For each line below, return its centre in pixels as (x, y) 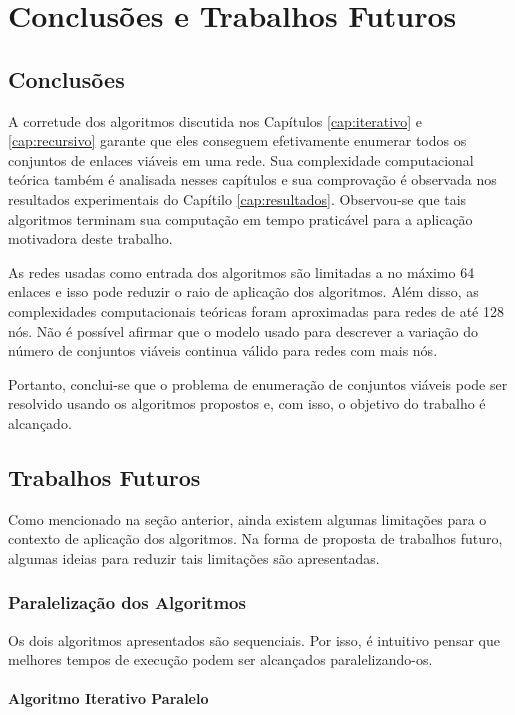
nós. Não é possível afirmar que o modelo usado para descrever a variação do (243, 330)
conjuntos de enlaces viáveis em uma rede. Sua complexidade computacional (241, 159)
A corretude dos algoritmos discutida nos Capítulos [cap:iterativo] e (215, 120)
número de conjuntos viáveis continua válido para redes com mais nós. (223, 350)
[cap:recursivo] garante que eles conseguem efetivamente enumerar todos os (237, 140)
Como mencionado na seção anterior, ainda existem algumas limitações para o (247, 518)
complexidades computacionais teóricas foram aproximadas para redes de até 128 (256, 310)
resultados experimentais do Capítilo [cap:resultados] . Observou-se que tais (237, 198)
